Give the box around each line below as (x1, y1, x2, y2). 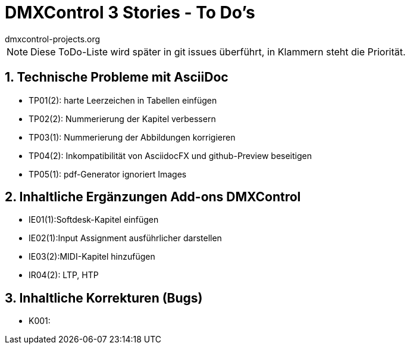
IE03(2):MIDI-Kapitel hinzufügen (29, 251, 155, 262)
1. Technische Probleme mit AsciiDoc (5, 70, 229, 85)
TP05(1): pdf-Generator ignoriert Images (29, 169, 187, 179)
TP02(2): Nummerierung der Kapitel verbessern (29, 113, 216, 124)
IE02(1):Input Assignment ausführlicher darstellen (29, 233, 222, 244)
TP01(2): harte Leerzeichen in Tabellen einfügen (29, 95, 217, 105)
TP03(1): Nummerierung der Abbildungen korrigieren (29, 132, 236, 142)
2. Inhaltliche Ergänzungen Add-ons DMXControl (5, 189, 301, 205)
